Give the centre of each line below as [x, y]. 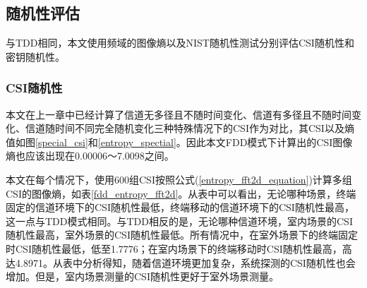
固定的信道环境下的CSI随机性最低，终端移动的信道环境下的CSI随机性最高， [180, 207]
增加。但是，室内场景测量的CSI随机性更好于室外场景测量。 [142, 276]
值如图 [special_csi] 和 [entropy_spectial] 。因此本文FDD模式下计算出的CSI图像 [179, 142]
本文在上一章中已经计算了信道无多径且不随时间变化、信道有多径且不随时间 [179, 114]
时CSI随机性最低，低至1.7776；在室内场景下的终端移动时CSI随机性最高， [174, 248]
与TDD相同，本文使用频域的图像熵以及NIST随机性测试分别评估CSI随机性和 [180, 43]
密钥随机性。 [35, 56]
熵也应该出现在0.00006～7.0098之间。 [90, 156]
